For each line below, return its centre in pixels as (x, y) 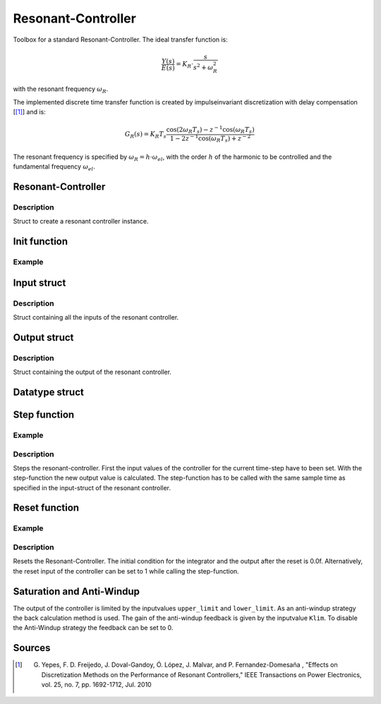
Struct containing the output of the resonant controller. (92, 372)
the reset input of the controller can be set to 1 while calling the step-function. (126, 571)
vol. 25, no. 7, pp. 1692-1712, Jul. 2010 (96, 685)
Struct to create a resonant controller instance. (81, 221)
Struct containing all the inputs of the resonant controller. (96, 317)
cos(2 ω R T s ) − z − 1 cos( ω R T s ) (210, 130)
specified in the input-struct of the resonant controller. (92, 487)
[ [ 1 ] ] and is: (29, 111)
